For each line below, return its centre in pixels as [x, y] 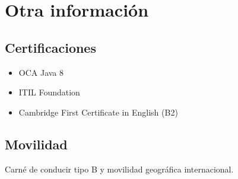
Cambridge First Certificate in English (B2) [98, 112]
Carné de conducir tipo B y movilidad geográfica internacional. [119, 169]
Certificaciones [50, 47]
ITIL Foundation [49, 92]
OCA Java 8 [41, 72]
